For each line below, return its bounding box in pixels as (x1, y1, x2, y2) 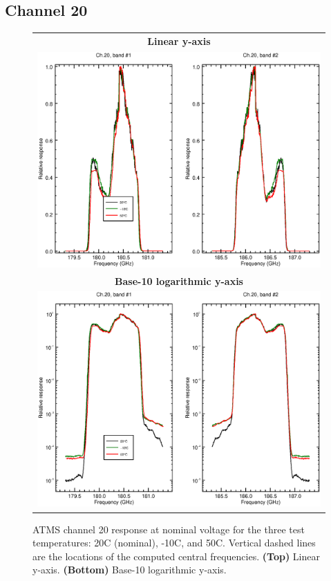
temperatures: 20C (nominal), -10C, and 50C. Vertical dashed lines (32, 535, 316, 550)
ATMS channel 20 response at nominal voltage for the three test (32, 522, 305, 536)
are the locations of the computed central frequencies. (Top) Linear (32, 548, 320, 563)
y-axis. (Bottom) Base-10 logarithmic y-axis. (32, 562, 227, 577)
